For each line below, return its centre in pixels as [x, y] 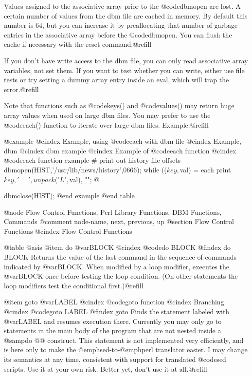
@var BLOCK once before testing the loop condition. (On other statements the [121, 276]
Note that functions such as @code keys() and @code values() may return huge [119, 105]
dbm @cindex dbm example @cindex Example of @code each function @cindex [120, 150]
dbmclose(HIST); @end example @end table [69, 196]
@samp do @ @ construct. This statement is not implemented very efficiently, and [124, 340]
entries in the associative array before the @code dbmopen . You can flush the [118, 34]
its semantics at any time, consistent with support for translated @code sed [115, 359]
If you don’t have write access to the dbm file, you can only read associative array [126, 60]
